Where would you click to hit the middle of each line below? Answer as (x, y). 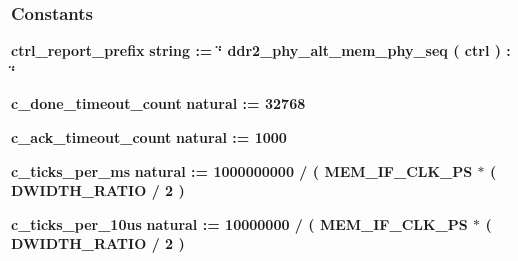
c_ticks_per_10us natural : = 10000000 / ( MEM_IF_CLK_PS (239, 223)
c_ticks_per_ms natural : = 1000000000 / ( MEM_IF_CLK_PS (242, 170)
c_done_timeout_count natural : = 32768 (158, 103)
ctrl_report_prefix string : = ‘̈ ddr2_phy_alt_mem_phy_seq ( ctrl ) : (261, 50)
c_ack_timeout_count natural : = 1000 (149, 137)
